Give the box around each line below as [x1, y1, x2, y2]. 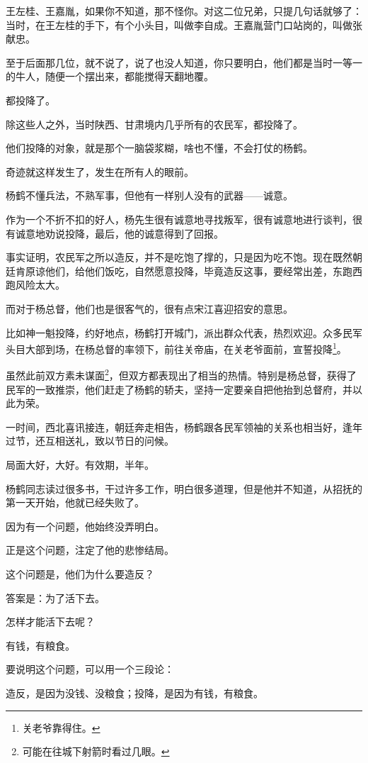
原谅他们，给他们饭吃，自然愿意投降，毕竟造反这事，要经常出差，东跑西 [25, 263, 362, 278]
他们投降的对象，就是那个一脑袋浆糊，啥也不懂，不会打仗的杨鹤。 [6, 140, 313, 155]
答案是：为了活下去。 [6, 590, 105, 605]
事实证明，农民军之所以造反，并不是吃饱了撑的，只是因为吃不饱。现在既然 [6, 250, 352, 264]
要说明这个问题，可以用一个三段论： [6, 662, 174, 676]
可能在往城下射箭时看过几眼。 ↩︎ [22, 744, 170, 759]
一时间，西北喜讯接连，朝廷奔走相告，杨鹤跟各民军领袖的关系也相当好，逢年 [6, 419, 362, 434]
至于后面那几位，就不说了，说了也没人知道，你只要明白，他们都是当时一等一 [6, 55, 362, 69]
